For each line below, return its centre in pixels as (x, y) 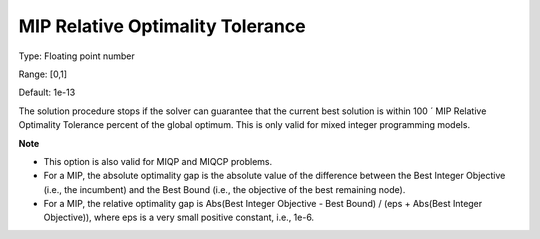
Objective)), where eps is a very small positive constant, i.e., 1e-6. (179, 217)
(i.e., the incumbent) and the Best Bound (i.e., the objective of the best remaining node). (224, 189)
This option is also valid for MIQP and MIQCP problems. (158, 161)
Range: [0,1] (42, 74)
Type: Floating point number (76, 56)
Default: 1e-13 (47, 92)
